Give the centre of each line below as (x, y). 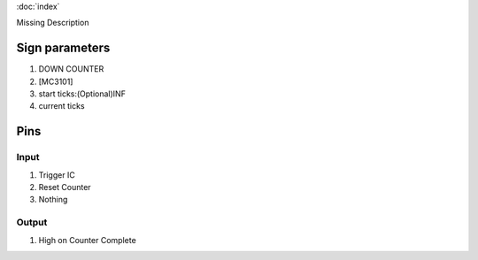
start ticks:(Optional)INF (82, 94)
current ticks (62, 106)
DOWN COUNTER (71, 69)
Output (32, 223)
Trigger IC (57, 175)
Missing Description (53, 23)
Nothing (53, 200)
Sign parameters (63, 48)
